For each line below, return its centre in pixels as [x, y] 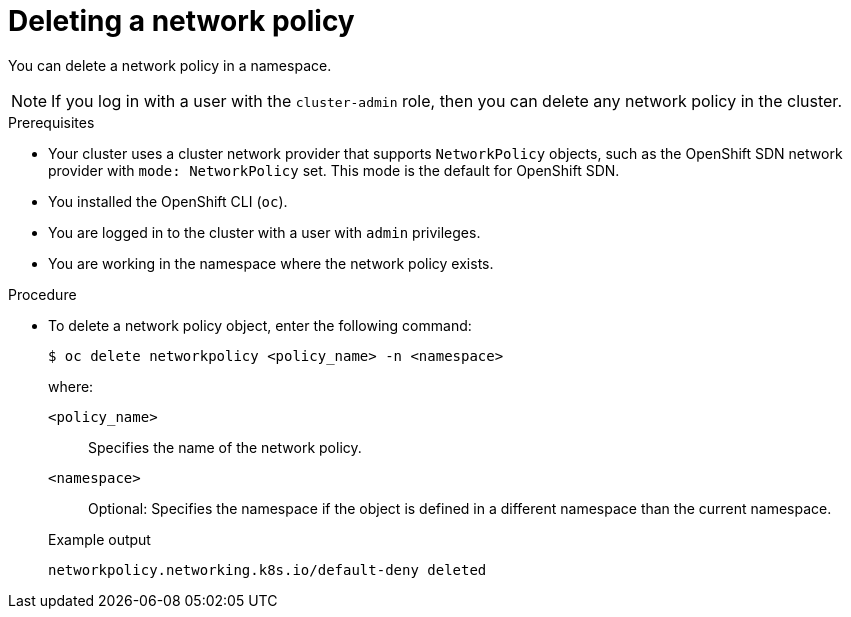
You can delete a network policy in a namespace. [170, 65]
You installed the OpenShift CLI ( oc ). [168, 201]
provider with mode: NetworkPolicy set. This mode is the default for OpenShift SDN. [334, 170]
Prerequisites [51, 122]
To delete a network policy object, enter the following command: [260, 325]
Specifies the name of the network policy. [225, 447]
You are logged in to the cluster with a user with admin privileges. [264, 232]
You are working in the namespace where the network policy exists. [271, 263]
